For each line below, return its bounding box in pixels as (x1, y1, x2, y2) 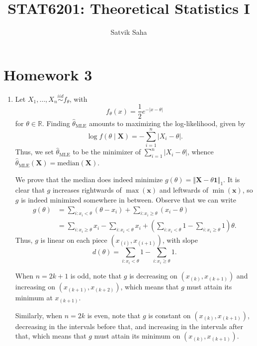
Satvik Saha (110, 27, 147, 37)
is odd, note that (70, 271, 122, 281)
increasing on (15, 281, 56, 292)
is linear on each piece (40, 235, 107, 245)
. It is (223, 174, 240, 184)
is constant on (148, 310, 191, 320)
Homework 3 (3, 64, 92, 84)
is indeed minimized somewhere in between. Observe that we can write (21, 195, 236, 205)
